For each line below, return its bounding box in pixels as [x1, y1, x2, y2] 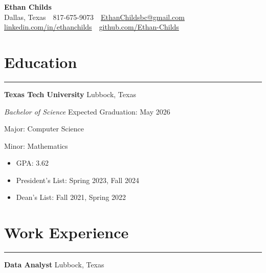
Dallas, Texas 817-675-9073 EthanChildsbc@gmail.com [4, 11, 185, 22]
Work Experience [4, 222, 129, 243]
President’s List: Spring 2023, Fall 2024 [16, 174, 139, 185]
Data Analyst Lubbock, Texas [4, 259, 104, 270]
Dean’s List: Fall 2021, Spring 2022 [16, 192, 126, 202]
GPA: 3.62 [16, 157, 49, 168]
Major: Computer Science [4, 123, 84, 134]
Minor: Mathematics [4, 140, 68, 151]
